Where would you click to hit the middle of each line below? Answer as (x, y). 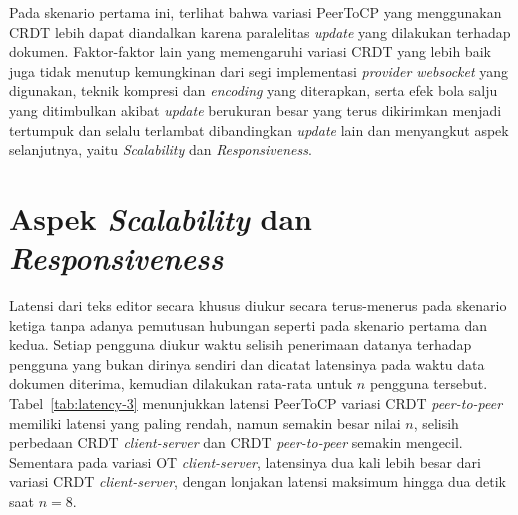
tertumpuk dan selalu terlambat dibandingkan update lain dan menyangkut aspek (259, 129)
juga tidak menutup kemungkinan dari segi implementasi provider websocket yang (259, 70)
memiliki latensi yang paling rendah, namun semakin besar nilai (205, 422)
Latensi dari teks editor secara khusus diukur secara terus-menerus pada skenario (258, 305)
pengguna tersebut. (428, 383)
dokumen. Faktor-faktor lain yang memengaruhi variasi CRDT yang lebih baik (250, 51)
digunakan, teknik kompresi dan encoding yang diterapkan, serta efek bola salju (253, 90)
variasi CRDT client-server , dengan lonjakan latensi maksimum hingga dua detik (258, 481)
